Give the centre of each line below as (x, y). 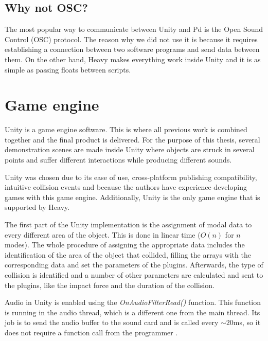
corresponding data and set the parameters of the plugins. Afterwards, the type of (134, 265)
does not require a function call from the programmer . (91, 332)
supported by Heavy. (37, 207)
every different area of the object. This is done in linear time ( (103, 234)
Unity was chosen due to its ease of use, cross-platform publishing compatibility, (131, 177)
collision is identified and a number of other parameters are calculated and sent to (134, 275)
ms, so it (247, 322)
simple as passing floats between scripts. (68, 69)
